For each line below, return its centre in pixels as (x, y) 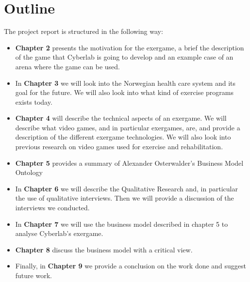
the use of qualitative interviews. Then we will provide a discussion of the (125, 198)
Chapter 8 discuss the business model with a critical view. (104, 249)
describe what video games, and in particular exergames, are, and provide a (128, 127)
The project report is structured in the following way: (83, 31)
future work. (33, 275)
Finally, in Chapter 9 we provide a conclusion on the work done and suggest (131, 266)
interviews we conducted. (52, 208)
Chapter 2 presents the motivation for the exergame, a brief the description (130, 47)
